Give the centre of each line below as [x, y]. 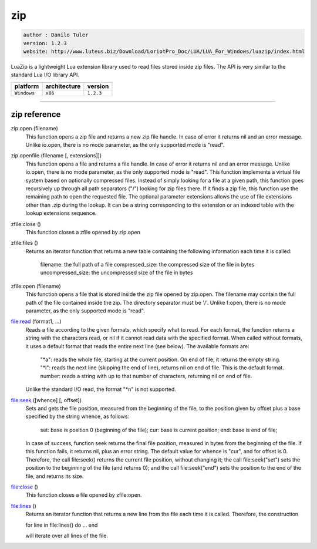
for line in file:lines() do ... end [62, 525]
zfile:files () [24, 243]
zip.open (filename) [34, 129]
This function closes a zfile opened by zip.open [83, 232]
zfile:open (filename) [36, 286]
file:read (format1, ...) [36, 321]
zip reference [36, 114]
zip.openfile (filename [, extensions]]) [56, 156]
